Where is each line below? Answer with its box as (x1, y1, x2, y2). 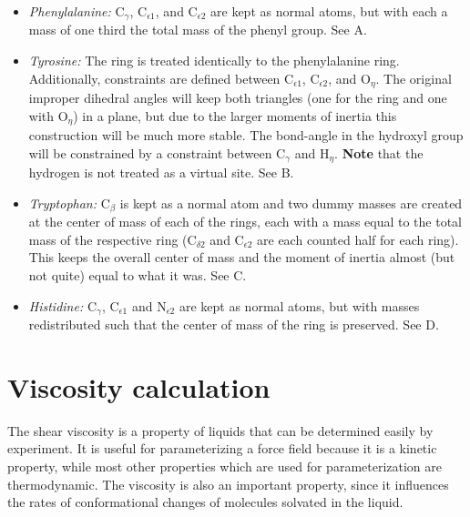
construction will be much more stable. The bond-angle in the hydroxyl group (28, 126, 464, 145)
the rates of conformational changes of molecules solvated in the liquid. (7, 492, 404, 512)
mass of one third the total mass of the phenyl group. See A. (28, 20, 367, 39)
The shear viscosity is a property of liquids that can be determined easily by (7, 421, 434, 440)
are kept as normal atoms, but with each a (210, 2, 448, 20)
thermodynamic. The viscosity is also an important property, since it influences (7, 474, 449, 493)
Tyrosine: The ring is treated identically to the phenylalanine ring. (28, 51, 400, 70)
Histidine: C (28, 296, 97, 315)
